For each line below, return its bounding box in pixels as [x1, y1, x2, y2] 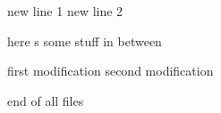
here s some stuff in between [7, 31, 162, 50]
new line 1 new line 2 [7, 2, 123, 20]
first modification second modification [7, 61, 214, 80]
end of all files [7, 91, 84, 109]
